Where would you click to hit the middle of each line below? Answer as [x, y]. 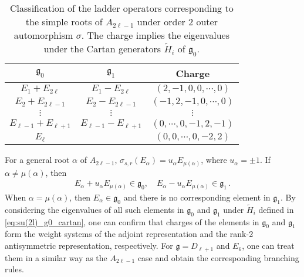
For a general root [37, 160]
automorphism [43, 35]
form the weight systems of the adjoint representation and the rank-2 [129, 234]
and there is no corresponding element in [197, 197]
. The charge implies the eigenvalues [155, 35]
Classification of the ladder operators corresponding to [122, 8]
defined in [276, 209]
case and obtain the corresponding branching [218, 257]
